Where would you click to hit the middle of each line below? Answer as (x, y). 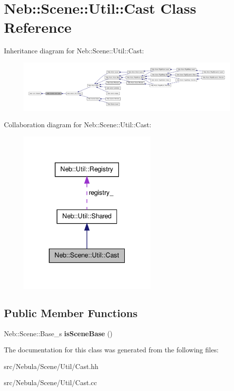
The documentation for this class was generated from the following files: (111, 350)
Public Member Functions (71, 312)
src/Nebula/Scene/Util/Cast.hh (51, 366)
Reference (38, 27)
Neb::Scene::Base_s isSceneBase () (58, 333)
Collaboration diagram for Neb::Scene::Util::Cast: (78, 125)
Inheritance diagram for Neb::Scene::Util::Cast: (74, 51)
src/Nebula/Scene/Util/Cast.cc (50, 382)
